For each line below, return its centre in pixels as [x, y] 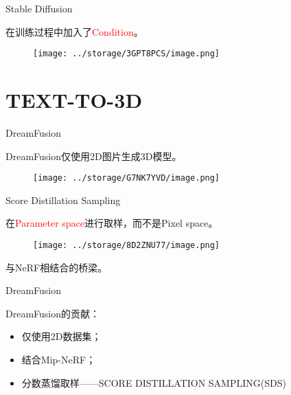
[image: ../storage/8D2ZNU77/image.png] [127, 245]
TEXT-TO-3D [74, 100]
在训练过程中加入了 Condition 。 [74, 31]
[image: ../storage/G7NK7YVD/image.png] [127, 178]
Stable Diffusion [39, 8]
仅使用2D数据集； [61, 336]
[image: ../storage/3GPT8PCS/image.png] [127, 54]
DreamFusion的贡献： [53, 313]
